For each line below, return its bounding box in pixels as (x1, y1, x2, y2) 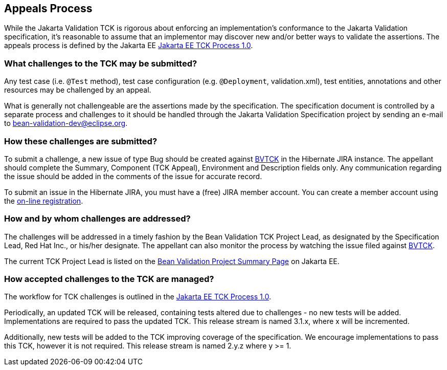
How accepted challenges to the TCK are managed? (4, 274, 214, 285)
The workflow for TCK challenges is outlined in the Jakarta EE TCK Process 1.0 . (4, 292, 271, 301)
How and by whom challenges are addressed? (4, 213, 191, 224)
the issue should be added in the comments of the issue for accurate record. (4, 171, 262, 181)
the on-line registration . (4, 196, 83, 205)
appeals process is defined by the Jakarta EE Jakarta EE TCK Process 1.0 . (4, 41, 253, 50)
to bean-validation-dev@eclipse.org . (4, 119, 128, 128)
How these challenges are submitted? (4, 136, 158, 146)
